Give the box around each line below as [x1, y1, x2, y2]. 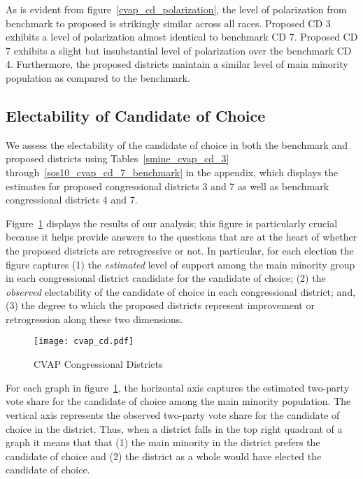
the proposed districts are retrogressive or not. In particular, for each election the [6, 243, 354, 257]
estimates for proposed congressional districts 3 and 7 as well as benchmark [6, 178, 329, 193]
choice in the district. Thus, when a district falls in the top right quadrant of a [6, 421, 343, 436]
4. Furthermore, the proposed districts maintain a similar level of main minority [6, 57, 348, 71]
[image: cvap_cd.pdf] [34, 336, 134, 347]
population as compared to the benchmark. [6, 70, 190, 85]
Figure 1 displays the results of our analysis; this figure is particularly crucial [6, 215, 338, 230]
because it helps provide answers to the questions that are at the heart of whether [6, 229, 357, 244]
